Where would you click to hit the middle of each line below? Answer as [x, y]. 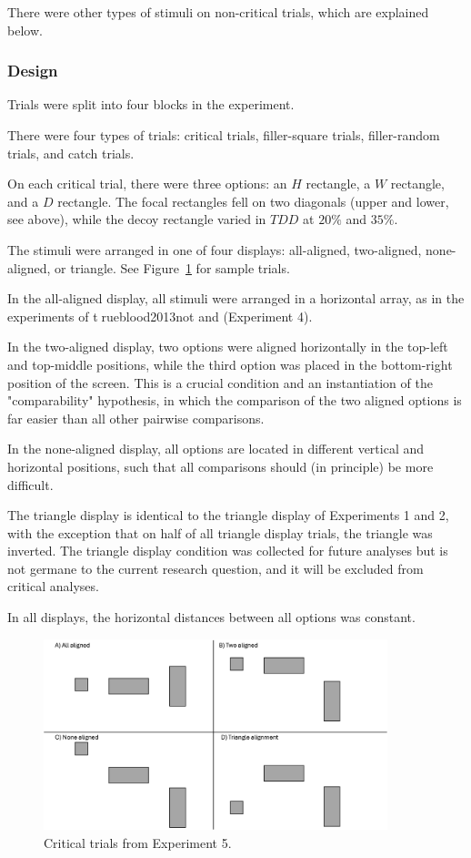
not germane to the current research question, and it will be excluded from [215, 568]
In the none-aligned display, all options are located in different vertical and [216, 449]
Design [33, 71]
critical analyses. [53, 586]
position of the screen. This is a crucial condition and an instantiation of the [220, 382]
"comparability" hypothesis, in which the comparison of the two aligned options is [235, 400]
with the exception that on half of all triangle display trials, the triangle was [220, 532]
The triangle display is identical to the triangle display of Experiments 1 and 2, [228, 515]
